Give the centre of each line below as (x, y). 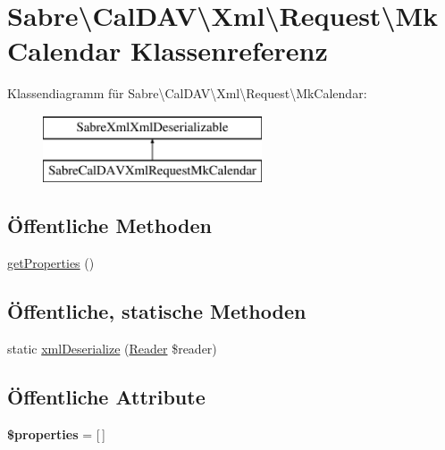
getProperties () (51, 263)
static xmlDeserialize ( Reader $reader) (112, 349)
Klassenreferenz (229, 50)
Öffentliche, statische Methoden (157, 311)
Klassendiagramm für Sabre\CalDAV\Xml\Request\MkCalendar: (187, 93)
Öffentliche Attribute (106, 397)
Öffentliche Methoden (109, 225)
